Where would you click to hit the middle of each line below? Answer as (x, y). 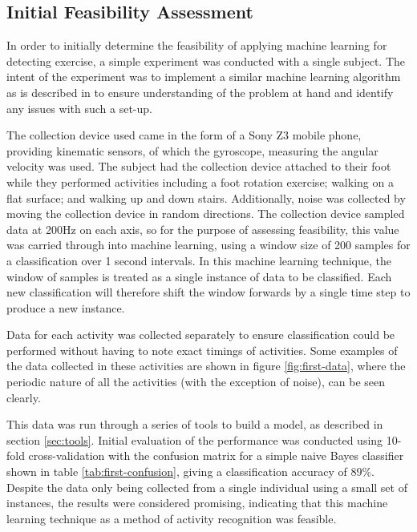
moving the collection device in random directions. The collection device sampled (206, 214)
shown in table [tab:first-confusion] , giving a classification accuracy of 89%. (191, 472)
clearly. (24, 397)
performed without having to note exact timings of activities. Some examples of (202, 350)
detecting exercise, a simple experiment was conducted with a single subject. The (206, 60)
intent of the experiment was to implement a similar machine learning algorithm (204, 77)
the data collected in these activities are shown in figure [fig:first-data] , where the (206, 366)
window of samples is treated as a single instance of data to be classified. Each (199, 276)
